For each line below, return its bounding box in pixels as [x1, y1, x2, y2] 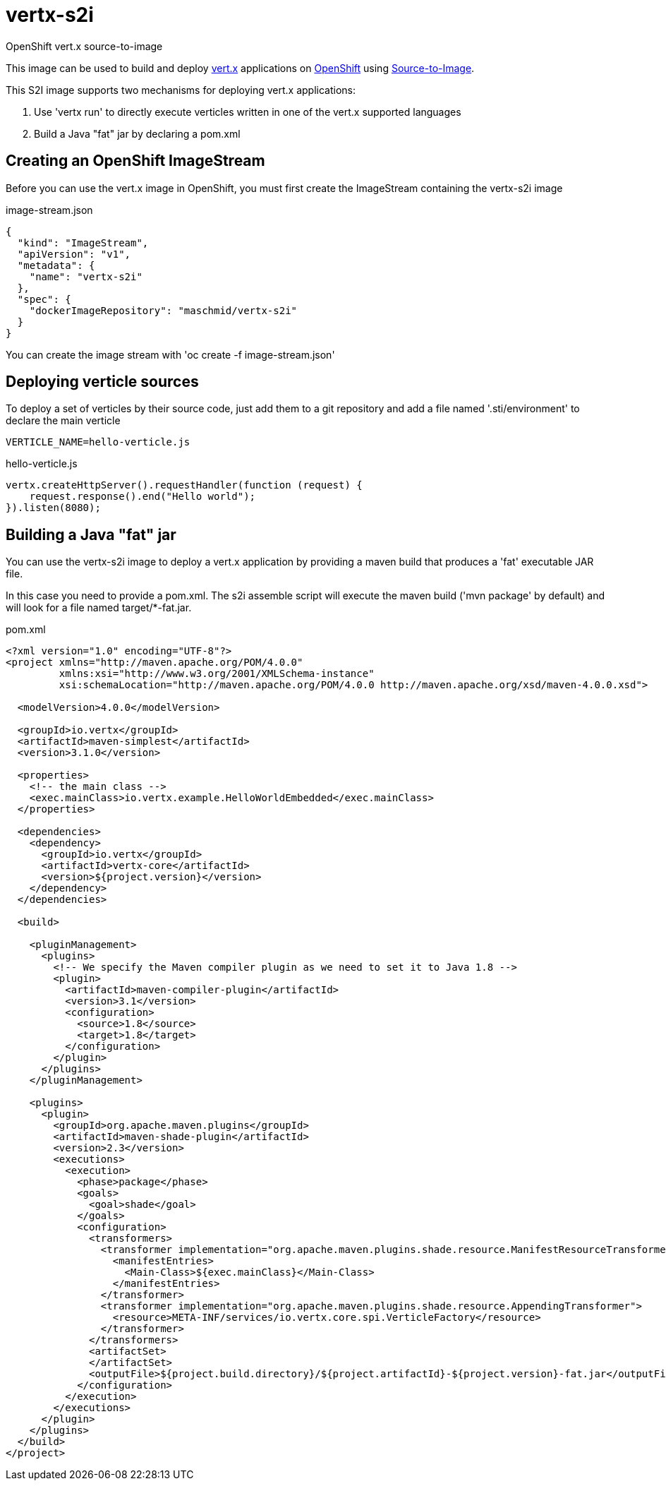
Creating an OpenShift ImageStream [6, 152, 265, 170]
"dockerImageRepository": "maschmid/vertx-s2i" [29, 304, 298, 316]
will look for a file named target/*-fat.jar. [6, 601, 192, 614]
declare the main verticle [6, 414, 121, 427]
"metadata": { [17, 259, 95, 271]
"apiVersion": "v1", [17, 248, 131, 260]
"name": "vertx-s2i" [29, 270, 143, 282]
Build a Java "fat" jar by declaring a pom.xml [34, 127, 241, 140]
